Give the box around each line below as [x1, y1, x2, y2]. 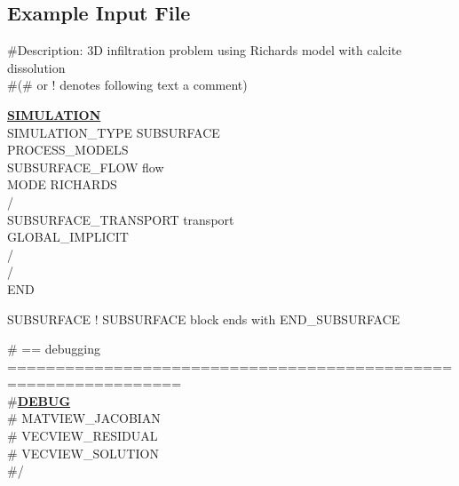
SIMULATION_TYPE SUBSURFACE [7, 123, 220, 141]
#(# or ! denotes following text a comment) [7, 76, 248, 94]
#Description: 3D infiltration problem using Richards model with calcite [7, 41, 402, 60]
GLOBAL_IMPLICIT [7, 227, 129, 246]
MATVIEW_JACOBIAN [21, 409, 161, 427]
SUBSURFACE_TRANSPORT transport [7, 210, 234, 228]
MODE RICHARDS [7, 175, 117, 194]
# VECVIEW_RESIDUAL [7, 426, 158, 445]
